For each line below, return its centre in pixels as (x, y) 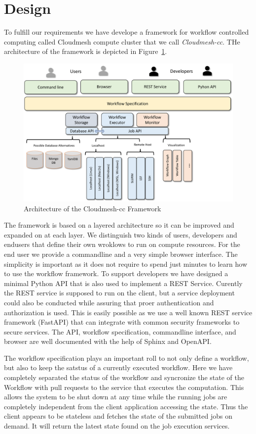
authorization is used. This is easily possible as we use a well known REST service (128, 312)
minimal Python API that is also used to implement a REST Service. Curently (123, 283)
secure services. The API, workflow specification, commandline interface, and (120, 331)
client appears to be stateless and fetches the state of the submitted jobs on (118, 416)
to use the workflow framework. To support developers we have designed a (116, 273)
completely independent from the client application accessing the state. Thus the (126, 406)
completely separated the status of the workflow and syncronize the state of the (124, 377)
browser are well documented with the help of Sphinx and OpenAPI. (108, 341)
